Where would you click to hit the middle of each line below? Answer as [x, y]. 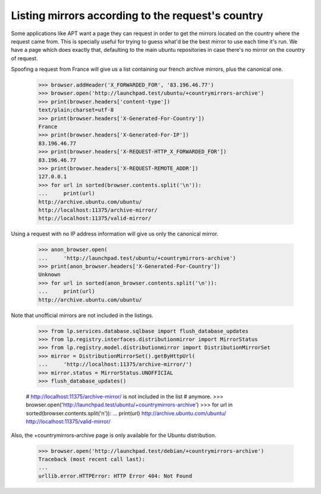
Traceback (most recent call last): [92, 459]
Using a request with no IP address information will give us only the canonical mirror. [115, 234]
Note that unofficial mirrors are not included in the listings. [82, 315]
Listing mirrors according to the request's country [137, 15]
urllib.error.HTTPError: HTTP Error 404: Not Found [115, 476]
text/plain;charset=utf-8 [76, 110]
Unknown [49, 275]
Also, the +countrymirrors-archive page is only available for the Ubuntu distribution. [114, 435]
